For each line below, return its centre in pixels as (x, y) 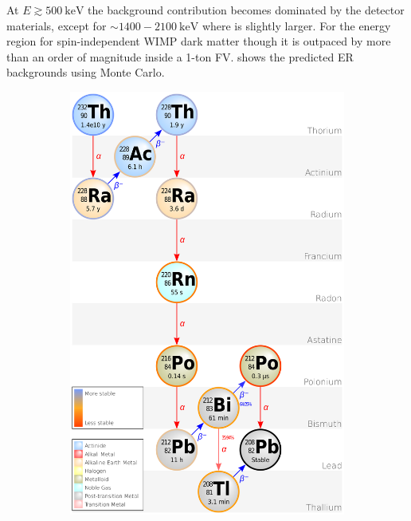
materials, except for (57, 25)
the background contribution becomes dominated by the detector (246, 10)
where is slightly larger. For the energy (296, 25)
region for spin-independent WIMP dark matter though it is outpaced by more (199, 41)
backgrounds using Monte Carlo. (86, 72)
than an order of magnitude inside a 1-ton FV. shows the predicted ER (180, 56)
